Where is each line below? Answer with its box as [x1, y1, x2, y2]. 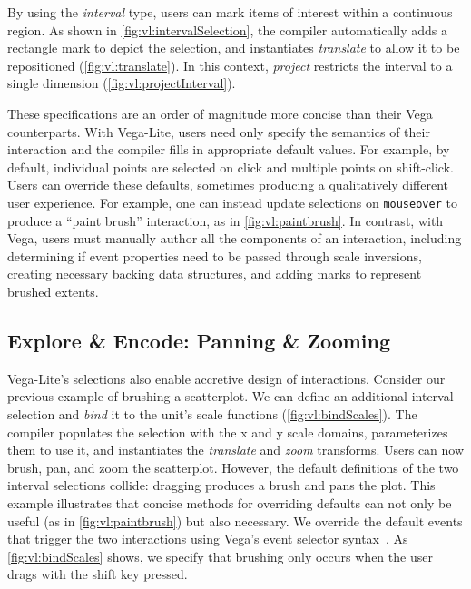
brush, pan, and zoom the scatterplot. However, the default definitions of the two [7, 457, 459, 476]
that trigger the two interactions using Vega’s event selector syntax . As [7, 529, 408, 548]
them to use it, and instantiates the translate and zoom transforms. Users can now [7, 440, 465, 459]
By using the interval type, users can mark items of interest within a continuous [7, 3, 453, 21]
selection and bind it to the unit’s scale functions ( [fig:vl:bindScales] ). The [7, 404, 417, 423]
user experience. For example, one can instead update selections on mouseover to [7, 192, 457, 211]
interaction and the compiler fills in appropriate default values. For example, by [7, 140, 450, 159]
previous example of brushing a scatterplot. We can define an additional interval [7, 387, 454, 406]
